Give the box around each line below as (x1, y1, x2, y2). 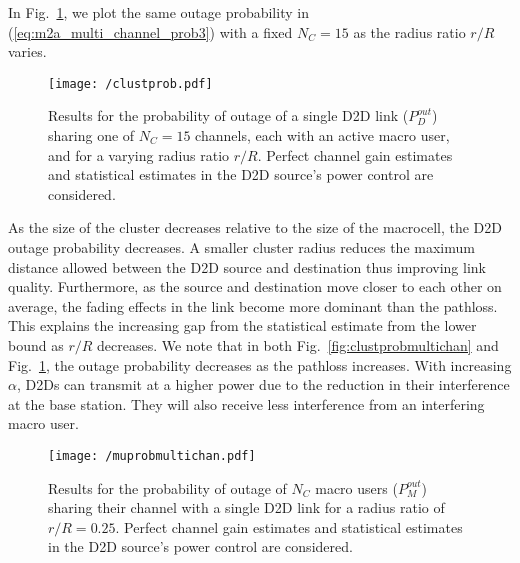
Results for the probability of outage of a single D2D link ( (48, 105, 409, 126)
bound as (8, 334, 64, 355)
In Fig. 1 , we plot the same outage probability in (8, 2, 309, 22)
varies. (8, 41, 47, 62)
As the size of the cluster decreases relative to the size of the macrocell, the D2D (8, 217, 503, 238)
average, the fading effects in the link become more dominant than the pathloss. (8, 295, 498, 316)
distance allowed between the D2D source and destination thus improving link (8, 256, 486, 277)
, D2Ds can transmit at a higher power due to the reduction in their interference (16, 374, 510, 395)
